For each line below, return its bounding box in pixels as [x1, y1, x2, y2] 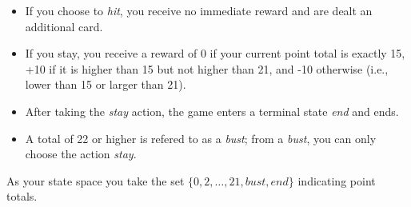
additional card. [25, 18, 103, 34]
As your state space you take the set [6, 172, 185, 189]
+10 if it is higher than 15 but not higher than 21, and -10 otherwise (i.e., [25, 60, 389, 77]
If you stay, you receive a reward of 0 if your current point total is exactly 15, [25, 45, 405, 62]
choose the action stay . [25, 145, 137, 162]
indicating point [297, 172, 376, 189]
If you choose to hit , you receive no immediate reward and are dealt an [25, 2, 373, 18]
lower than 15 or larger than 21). [25, 76, 186, 93]
